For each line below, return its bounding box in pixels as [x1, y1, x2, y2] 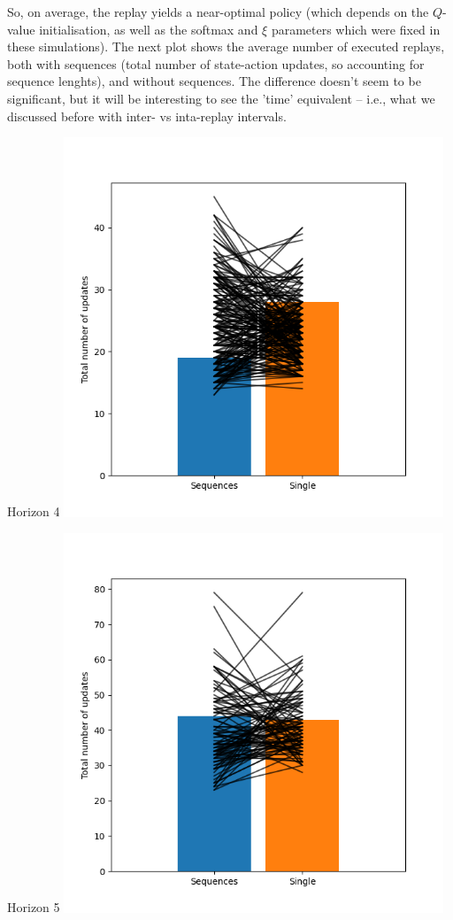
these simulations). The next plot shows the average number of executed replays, [7, 37, 445, 56]
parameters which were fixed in [271, 19, 441, 38]
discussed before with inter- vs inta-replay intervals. [7, 106, 287, 125]
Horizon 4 [7, 502, 60, 521]
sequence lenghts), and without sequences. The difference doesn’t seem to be [7, 72, 421, 90]
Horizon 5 [7, 898, 60, 916]
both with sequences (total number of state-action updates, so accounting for [7, 54, 425, 73]
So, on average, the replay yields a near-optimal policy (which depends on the [7, 3, 429, 20]
